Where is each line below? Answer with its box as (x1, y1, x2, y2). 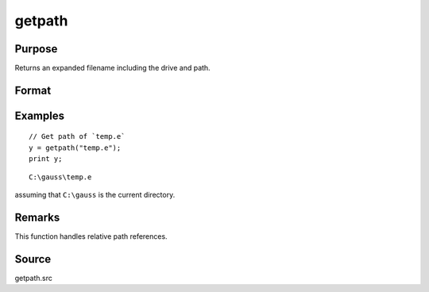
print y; (29, 155, 63, 163)
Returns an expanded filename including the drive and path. (14, 63, 211, 73)
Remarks (14, 210, 60, 224)
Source (14, 252, 52, 266)
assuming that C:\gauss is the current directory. (14, 190, 176, 200)
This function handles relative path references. (14, 231, 168, 241)
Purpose (14, 42, 58, 56)
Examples (14, 109, 65, 122)
